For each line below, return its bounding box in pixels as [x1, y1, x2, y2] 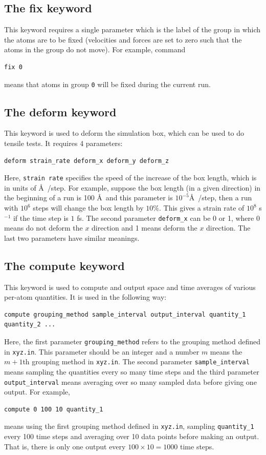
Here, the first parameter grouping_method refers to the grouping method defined [4, 336, 260, 347]
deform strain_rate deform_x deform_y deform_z [4, 157, 169, 164]
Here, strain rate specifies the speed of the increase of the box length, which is [4, 172, 257, 183]
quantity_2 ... [4, 321, 56, 328]
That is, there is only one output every [4, 441, 126, 451]
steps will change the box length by [33, 202, 144, 213]
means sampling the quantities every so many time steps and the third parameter [4, 366, 259, 377]
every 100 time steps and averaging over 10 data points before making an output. [4, 431, 259, 442]
